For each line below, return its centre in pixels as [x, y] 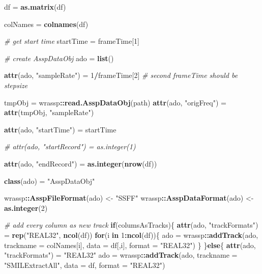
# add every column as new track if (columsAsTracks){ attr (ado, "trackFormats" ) [131, 225]
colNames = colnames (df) [46, 24]
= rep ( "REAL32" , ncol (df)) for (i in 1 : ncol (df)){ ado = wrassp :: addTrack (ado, [131, 235]
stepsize [16, 85]
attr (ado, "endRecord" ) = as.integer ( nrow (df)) [81, 163]
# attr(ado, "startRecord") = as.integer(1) [70, 146]
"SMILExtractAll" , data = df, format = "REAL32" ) [85, 265]
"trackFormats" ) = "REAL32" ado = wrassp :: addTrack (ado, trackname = [121, 255]
